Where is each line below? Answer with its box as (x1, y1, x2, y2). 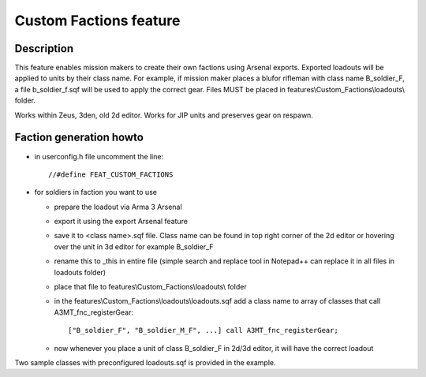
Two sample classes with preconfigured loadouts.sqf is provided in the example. (14, 358, 276, 367)
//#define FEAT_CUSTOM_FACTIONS (48, 170, 174, 179)
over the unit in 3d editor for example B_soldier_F (54, 241, 214, 252)
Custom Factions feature (14, 12, 181, 29)
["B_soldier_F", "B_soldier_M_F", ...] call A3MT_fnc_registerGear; (68, 326, 338, 335)
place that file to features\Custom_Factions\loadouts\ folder (54, 282, 248, 292)
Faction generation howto (14, 131, 144, 144)
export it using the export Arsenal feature (54, 217, 189, 226)
